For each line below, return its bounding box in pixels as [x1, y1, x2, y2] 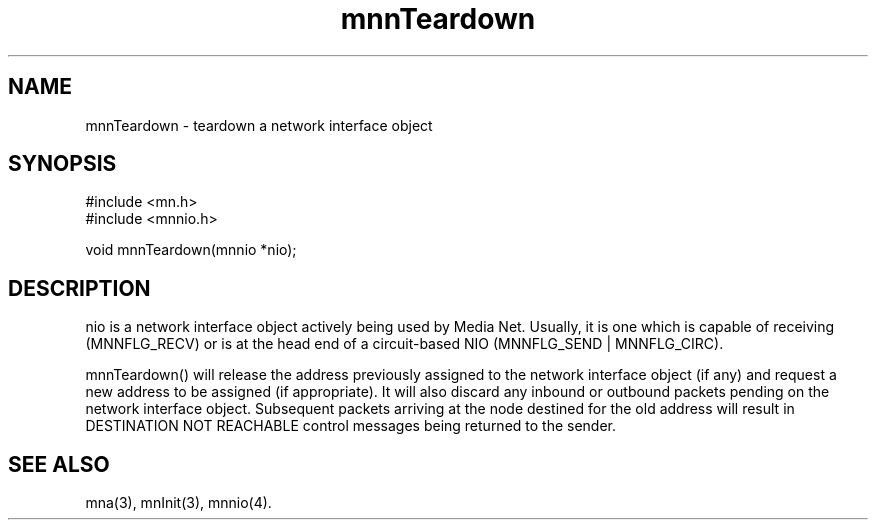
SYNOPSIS [8, 151, 117, 177]
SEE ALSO [8, 451, 110, 477]
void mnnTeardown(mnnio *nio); [85, 241, 297, 259]
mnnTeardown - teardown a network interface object [85, 116, 433, 134]
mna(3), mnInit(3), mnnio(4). [85, 494, 272, 512]
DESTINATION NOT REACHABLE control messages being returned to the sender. [85, 417, 617, 435]
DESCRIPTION [8, 275, 151, 301]
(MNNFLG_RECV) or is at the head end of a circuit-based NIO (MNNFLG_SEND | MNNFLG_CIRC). [85, 335, 724, 353]
